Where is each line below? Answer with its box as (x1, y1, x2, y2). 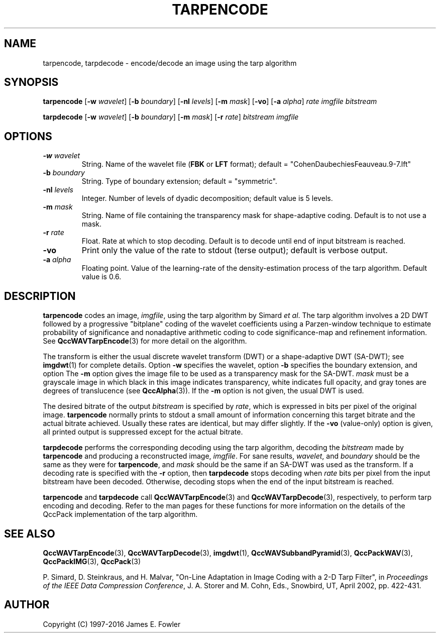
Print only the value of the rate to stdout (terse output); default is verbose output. (81, 245, 388, 256)
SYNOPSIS (4, 76, 59, 89)
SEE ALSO (4, 527, 55, 540)
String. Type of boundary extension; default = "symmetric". (81, 177, 277, 186)
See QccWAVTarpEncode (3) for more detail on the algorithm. (43, 337, 247, 346)
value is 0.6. (81, 272, 122, 281)
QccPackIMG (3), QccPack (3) (43, 557, 141, 566)
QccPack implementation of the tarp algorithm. (43, 510, 198, 519)
